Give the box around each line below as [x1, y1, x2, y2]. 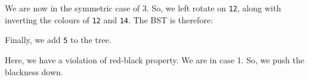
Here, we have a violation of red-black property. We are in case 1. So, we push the [5, 53, 304, 66]
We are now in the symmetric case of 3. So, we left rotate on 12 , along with [5, 2, 281, 14]
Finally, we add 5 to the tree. [5, 33, 112, 46]
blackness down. [5, 65, 63, 78]
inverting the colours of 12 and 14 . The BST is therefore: [5, 13, 213, 26]
